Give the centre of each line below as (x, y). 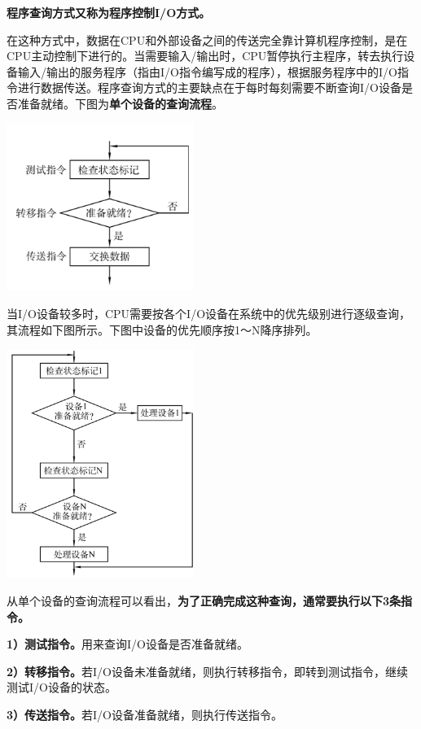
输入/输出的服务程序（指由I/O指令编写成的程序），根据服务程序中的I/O (207, 71)
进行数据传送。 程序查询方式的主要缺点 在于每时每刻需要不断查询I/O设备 (209, 87)
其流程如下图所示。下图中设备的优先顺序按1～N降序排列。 (162, 329)
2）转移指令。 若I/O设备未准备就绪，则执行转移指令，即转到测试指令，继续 (208, 671)
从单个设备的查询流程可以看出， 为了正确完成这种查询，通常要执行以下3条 (204, 600)
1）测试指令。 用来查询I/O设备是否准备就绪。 (128, 644)
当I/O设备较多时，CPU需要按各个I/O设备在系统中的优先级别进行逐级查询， (209, 314)
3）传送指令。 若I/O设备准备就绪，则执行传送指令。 (145, 714)
